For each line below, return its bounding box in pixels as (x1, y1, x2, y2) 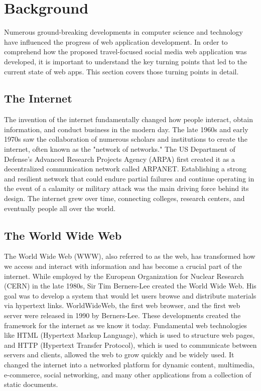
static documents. (4, 379, 58, 389)
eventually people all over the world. (4, 203, 116, 213)
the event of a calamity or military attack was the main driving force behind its (4, 183, 249, 193)
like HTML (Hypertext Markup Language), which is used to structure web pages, (4, 330, 255, 340)
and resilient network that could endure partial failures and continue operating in (4, 173, 254, 183)
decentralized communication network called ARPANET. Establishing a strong (4, 163, 246, 174)
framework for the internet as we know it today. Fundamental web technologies (4, 320, 247, 330)
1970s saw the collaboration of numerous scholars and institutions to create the (4, 134, 247, 144)
